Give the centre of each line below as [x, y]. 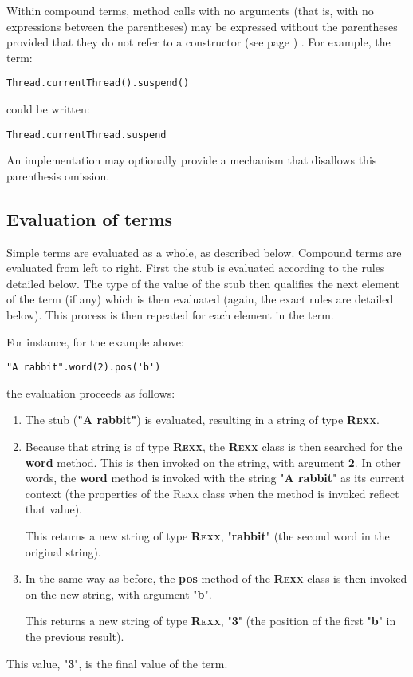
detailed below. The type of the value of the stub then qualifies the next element [203, 283]
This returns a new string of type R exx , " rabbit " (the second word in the [207, 536]
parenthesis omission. [58, 175]
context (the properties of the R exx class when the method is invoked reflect [212, 493]
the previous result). [75, 637]
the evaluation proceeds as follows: [91, 392]
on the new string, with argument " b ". [118, 594]
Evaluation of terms [90, 218]
